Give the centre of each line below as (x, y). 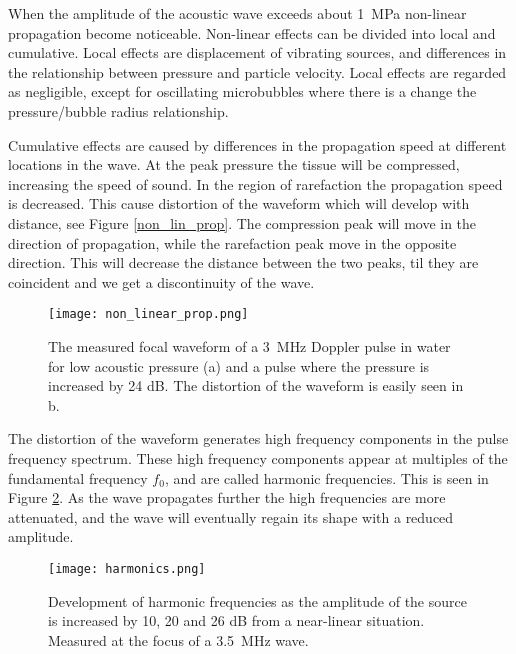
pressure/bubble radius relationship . (118, 110)
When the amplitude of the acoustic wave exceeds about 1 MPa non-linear (237, 13)
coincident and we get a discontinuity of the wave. (161, 281)
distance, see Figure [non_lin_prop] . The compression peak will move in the (242, 222)
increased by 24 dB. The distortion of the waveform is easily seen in (256, 385)
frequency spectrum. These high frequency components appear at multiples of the (258, 457)
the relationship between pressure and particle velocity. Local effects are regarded (257, 71)
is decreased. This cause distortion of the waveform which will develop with (239, 203)
